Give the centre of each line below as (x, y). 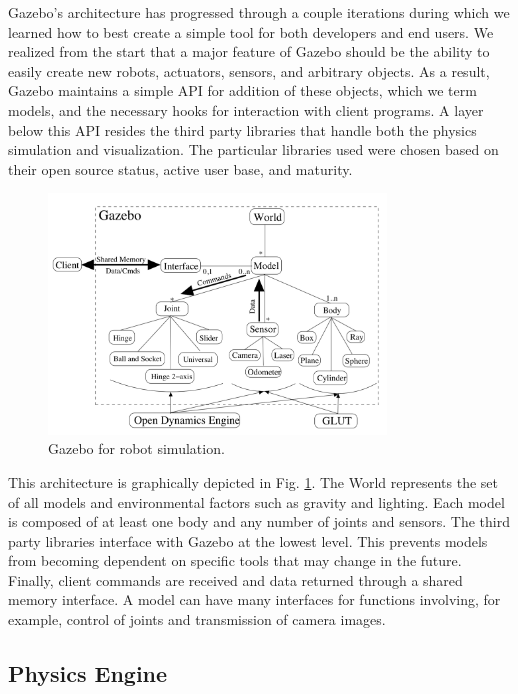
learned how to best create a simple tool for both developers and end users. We (251, 31)
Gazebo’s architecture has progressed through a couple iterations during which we (259, 12)
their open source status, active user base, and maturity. (180, 168)
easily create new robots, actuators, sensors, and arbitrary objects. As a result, (249, 70)
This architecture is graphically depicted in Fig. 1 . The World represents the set (253, 481)
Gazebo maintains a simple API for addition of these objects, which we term (242, 90)
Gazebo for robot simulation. (136, 448)
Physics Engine (88, 673)
